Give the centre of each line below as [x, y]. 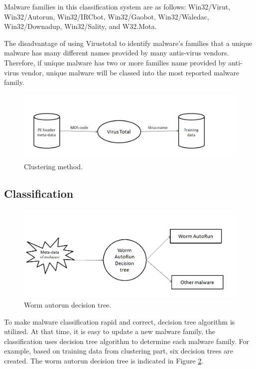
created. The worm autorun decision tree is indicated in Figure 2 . [104, 361]
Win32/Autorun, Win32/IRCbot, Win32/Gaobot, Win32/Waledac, [107, 16]
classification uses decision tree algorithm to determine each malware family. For [127, 341]
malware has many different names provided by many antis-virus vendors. [117, 53]
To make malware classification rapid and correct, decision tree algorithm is [120, 321]
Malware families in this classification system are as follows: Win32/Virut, [117, 6]
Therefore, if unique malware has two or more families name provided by [115, 62]
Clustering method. [53, 166]
